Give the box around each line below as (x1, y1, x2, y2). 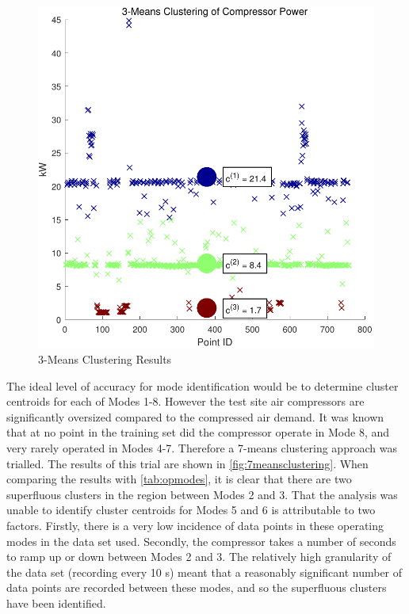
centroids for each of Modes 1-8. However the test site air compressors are (6, 393, 365, 410)
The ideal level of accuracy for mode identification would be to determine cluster (6, 377, 399, 394)
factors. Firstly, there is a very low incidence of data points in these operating (6, 517, 384, 534)
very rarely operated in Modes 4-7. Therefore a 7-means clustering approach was (6, 440, 397, 456)
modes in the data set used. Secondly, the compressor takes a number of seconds (6, 532, 396, 549)
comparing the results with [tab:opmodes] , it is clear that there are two (6, 471, 352, 487)
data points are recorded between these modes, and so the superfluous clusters (6, 579, 387, 596)
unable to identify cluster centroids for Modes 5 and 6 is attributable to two (6, 501, 376, 518)
